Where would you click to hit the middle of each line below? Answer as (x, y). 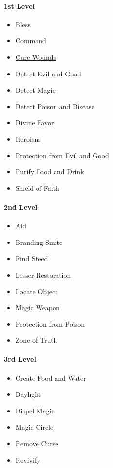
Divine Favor (35, 122)
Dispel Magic (35, 410)
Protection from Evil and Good (62, 155)
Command (31, 41)
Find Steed (32, 258)
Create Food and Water (51, 378)
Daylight (28, 394)
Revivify (28, 459)
